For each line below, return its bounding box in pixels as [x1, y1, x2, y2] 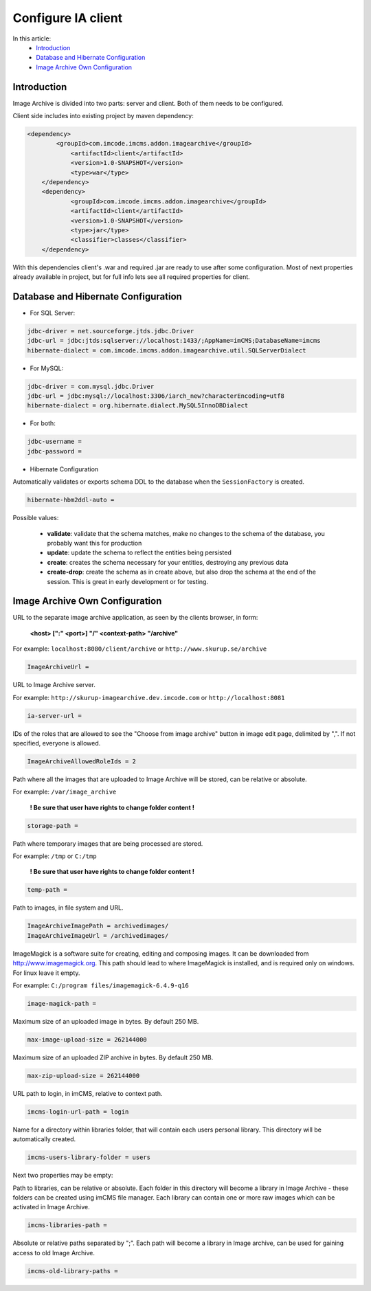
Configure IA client [12, 10, 123, 25]
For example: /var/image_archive [12, 787, 117, 796]
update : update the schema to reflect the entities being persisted [47, 548, 232, 557]
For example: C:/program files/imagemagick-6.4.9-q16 [12, 981, 189, 989]
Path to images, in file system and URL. [12, 903, 124, 912]
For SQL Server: [30, 308, 76, 317]
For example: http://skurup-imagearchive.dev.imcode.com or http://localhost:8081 [12, 693, 285, 701]
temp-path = [27, 886, 68, 894]
